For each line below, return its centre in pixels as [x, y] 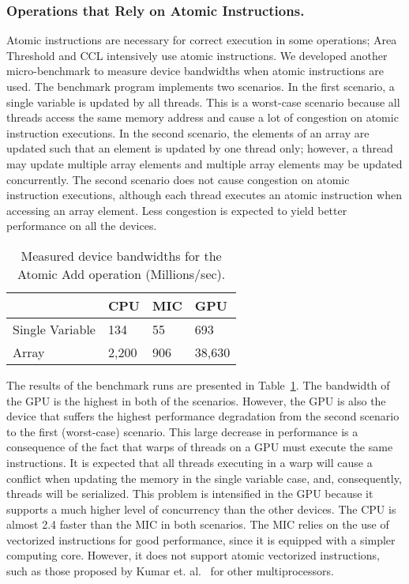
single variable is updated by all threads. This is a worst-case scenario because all [203, 102]
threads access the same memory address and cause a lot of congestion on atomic [203, 117]
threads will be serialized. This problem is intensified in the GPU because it [190, 494]
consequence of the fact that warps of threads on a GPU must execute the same [200, 447]
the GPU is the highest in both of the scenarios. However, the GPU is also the [196, 400]
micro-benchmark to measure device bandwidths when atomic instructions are [195, 71]
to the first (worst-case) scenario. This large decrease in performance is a [182, 431]
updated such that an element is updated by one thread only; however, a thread [200, 148]
